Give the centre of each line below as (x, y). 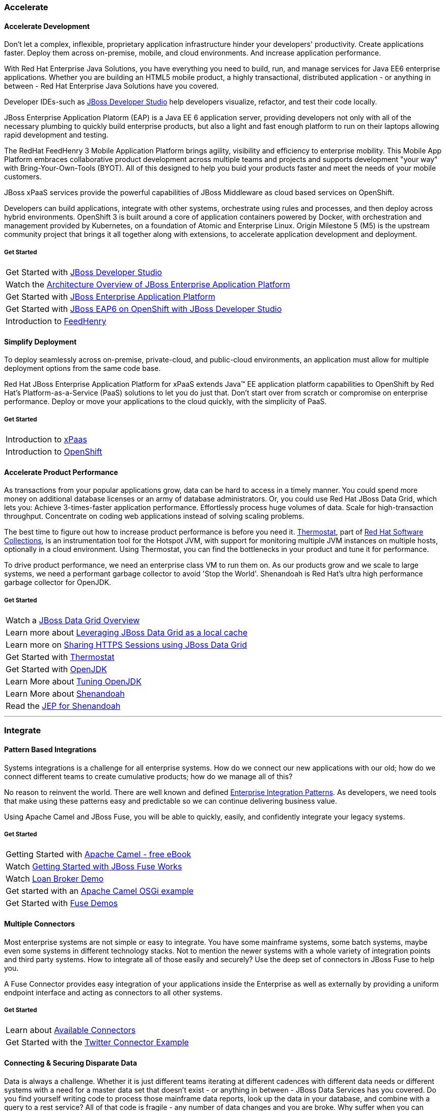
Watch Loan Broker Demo (55, 879)
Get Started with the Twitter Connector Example (97, 1042)
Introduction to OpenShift (54, 452)
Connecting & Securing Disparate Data (71, 1063)
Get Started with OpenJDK (56, 669)
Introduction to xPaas (46, 439)
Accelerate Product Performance (61, 472)
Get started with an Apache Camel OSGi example (100, 891)
